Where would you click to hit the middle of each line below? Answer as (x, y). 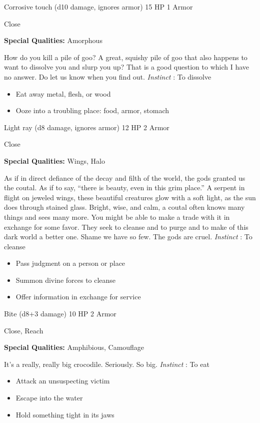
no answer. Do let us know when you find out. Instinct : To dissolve (108, 76)
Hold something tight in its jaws (65, 414)
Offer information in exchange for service (78, 297)
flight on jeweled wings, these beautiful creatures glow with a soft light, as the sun (130, 197)
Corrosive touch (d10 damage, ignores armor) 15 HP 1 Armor (98, 7)
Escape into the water (49, 398)
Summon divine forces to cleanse (66, 280)
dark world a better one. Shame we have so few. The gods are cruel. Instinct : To (128, 237)
